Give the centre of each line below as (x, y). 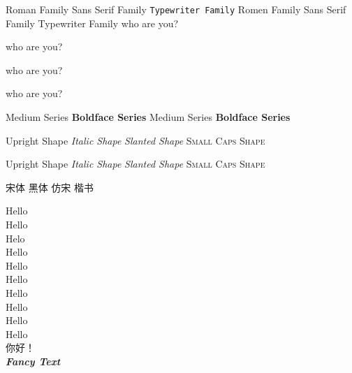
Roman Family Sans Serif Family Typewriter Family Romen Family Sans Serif (176, 9)
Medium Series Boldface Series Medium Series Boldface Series (148, 117)
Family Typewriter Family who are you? (92, 23)
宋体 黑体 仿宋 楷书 (50, 187)
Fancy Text (33, 361)
